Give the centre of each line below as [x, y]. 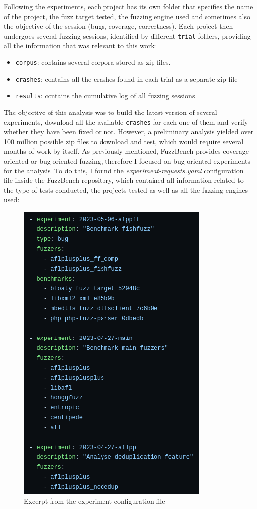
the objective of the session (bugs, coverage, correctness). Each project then [119, 26]
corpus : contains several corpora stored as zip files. [93, 62]
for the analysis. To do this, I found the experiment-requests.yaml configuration [124, 170]
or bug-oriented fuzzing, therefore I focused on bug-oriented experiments [141, 161]
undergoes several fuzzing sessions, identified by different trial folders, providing [127, 35]
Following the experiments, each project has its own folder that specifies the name [128, 6]
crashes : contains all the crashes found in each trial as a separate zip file [127, 79]
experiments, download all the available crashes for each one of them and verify [126, 122]
